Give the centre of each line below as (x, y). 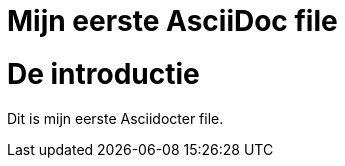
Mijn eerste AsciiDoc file (172, 21)
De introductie (103, 73)
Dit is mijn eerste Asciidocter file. (115, 118)
